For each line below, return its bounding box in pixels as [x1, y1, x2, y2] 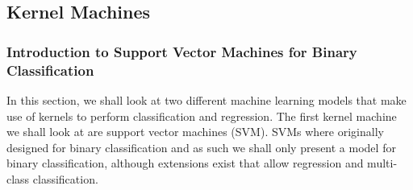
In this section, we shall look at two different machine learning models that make [6, 91, 407, 108]
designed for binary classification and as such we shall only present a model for [6, 138, 396, 155]
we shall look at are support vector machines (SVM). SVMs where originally [6, 123, 384, 140]
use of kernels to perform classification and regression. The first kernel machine [6, 107, 397, 124]
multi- [367, 155, 398, 171]
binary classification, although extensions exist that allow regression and [6, 155, 364, 171]
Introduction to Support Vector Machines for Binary [6, 41, 357, 61]
